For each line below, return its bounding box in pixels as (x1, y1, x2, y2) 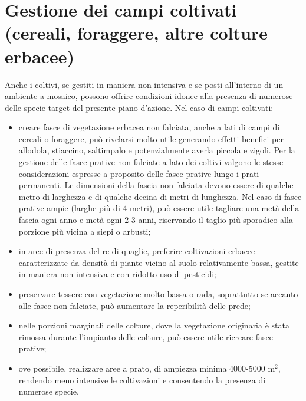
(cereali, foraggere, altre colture (5, 21, 268, 45)
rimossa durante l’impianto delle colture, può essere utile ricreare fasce (18, 330, 273, 343)
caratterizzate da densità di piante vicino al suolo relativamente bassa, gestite (18, 256, 299, 268)
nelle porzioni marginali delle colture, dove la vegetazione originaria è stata (18, 319, 289, 331)
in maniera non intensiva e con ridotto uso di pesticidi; (18, 268, 216, 280)
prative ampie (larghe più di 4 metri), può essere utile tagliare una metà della (18, 202, 300, 214)
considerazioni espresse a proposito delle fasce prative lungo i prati (18, 167, 259, 179)
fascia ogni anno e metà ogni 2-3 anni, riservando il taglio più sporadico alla (18, 213, 293, 226)
